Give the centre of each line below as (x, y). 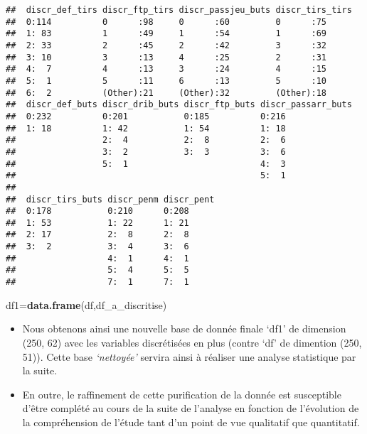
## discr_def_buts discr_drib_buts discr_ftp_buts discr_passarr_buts (179, 105)
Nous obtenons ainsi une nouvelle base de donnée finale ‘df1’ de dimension (184, 329)
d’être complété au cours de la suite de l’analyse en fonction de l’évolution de (191, 408)
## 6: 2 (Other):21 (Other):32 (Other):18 (166, 93)
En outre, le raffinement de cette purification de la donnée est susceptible (182, 394)
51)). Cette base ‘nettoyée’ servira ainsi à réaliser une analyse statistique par (189, 356)
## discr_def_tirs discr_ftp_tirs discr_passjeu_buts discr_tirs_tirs (179, 10)
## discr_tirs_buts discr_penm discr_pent (110, 199)
